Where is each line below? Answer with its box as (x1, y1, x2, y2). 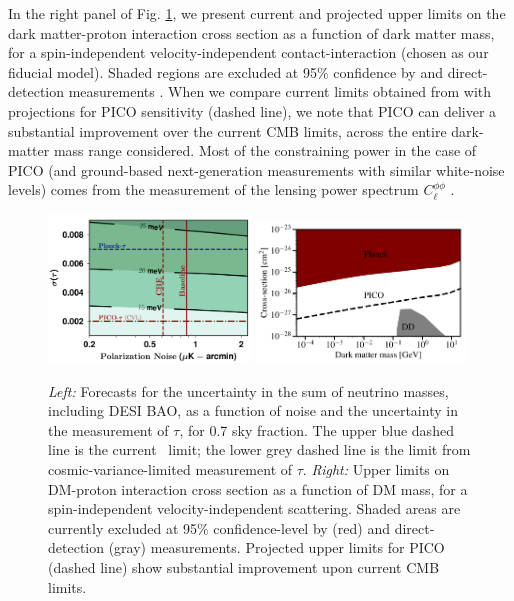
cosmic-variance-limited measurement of (48, 458, 293, 479)
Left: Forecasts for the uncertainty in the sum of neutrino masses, (48, 380, 449, 401)
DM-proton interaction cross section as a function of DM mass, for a (48, 478, 468, 499)
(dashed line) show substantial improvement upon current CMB (48, 556, 440, 577)
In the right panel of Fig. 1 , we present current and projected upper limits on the (8, 3, 506, 23)
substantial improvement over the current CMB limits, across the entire (8, 120, 447, 141)
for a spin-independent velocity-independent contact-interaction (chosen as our (8, 42, 489, 63)
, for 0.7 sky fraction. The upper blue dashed (179, 419, 454, 440)
